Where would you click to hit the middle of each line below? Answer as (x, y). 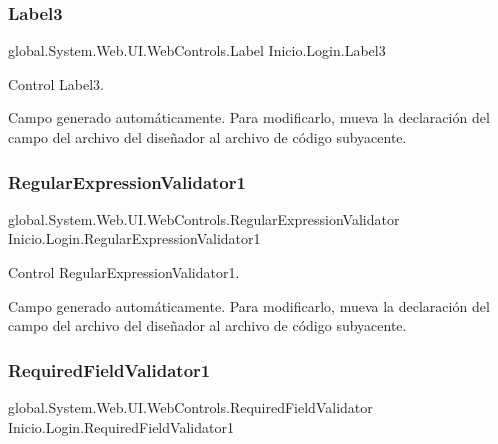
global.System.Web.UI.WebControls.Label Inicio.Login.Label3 (197, 50)
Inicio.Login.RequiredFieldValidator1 (121, 426)
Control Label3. (56, 83)
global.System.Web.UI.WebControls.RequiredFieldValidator (190, 407)
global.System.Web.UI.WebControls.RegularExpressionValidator (204, 218)
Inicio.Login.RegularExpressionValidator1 (134, 238)
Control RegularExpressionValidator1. (124, 272)
